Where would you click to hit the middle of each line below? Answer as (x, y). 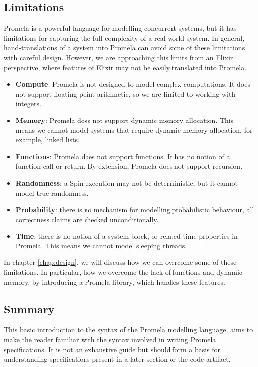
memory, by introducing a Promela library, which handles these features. (115, 282)
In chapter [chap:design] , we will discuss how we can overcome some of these (120, 262)
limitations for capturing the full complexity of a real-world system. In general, (124, 38)
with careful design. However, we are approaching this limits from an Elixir (119, 57)
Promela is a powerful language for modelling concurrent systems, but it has (120, 28)
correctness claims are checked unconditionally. (87, 219)
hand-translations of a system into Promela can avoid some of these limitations (125, 48)
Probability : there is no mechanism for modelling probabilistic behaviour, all (135, 209)
